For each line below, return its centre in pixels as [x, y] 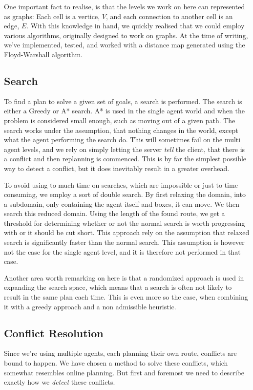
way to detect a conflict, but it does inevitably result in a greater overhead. [117, 168]
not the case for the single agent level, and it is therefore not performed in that [122, 251]
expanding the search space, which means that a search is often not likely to [118, 287]
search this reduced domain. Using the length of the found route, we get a [115, 213]
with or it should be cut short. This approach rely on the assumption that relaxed [127, 232]
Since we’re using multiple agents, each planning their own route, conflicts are [120, 353]
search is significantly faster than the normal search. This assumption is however [124, 242]
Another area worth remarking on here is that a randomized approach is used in [124, 277]
